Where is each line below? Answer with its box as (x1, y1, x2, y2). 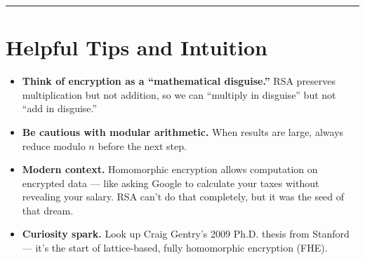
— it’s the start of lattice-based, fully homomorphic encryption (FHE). (22, 240, 328, 255)
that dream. (22, 203, 74, 217)
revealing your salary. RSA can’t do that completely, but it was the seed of (22, 189, 345, 204)
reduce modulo (22, 138, 86, 153)
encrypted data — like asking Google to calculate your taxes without (22, 175, 319, 190)
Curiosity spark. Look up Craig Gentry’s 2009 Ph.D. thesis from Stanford (22, 226, 350, 241)
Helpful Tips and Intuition (6, 33, 267, 62)
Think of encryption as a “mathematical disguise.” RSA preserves (22, 74, 336, 88)
